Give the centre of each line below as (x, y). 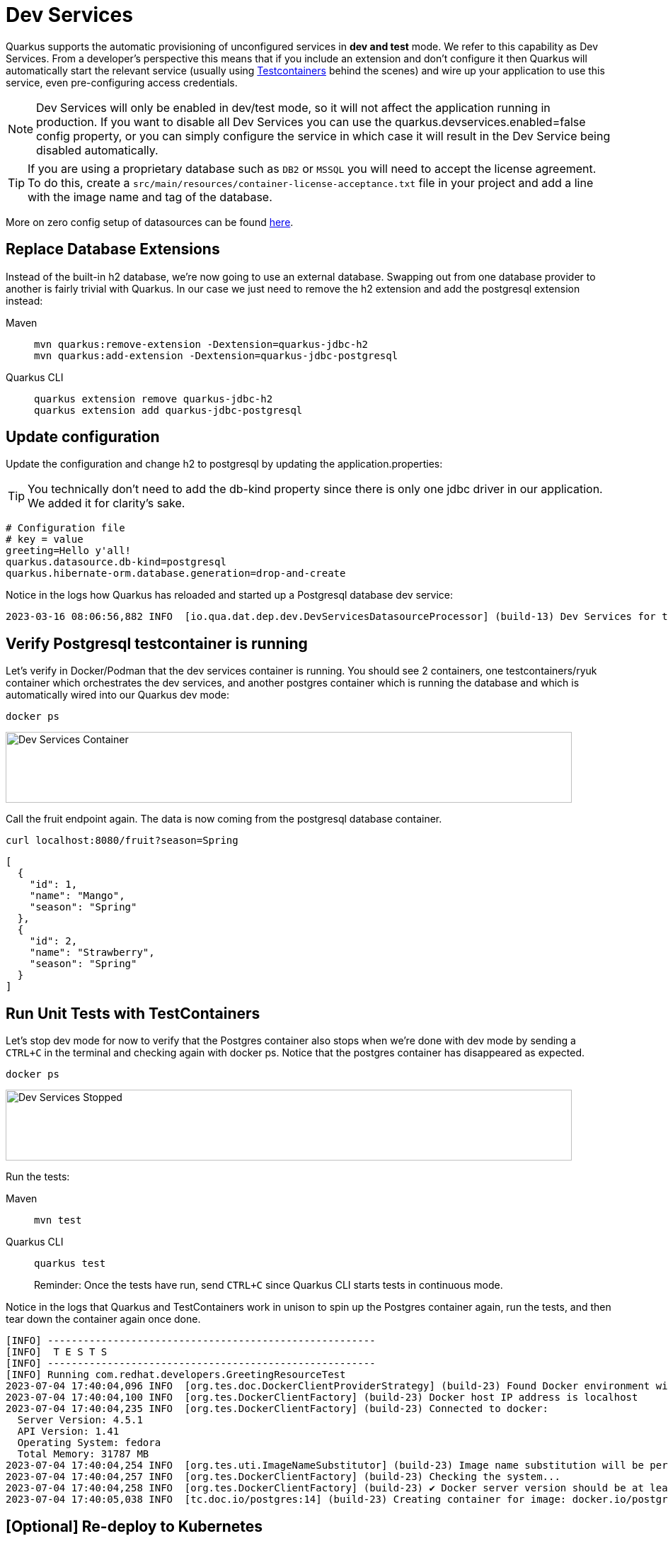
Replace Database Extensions (113, 249)
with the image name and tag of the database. (150, 197)
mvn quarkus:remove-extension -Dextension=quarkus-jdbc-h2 (201, 344)
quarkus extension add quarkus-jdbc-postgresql (168, 410)
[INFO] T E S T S (57, 1352)
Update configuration (83, 437)
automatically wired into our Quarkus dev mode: (117, 695)
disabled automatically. (97, 150)
